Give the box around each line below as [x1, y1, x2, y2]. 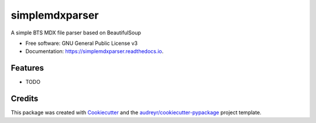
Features [11, 63, 44, 73]
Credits [11, 94, 39, 104]
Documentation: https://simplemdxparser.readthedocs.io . [25, 48, 164, 55]
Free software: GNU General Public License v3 [25, 40, 138, 47]
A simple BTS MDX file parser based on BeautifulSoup [11, 29, 142, 36]
